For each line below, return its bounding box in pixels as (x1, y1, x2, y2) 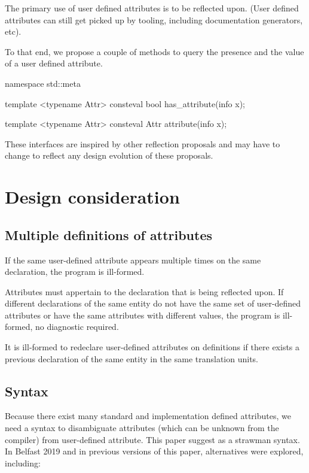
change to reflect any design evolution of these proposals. (5, 149, 213, 162)
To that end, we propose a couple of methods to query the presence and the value (5, 45, 304, 57)
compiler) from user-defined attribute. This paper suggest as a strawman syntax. (5, 433, 300, 445)
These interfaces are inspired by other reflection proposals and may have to (5, 137, 280, 150)
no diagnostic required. (35, 320, 119, 333)
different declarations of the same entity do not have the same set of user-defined (5, 297, 301, 310)
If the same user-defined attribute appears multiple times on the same (5, 253, 261, 266)
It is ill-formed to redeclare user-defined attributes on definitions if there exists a (5, 341, 300, 353)
